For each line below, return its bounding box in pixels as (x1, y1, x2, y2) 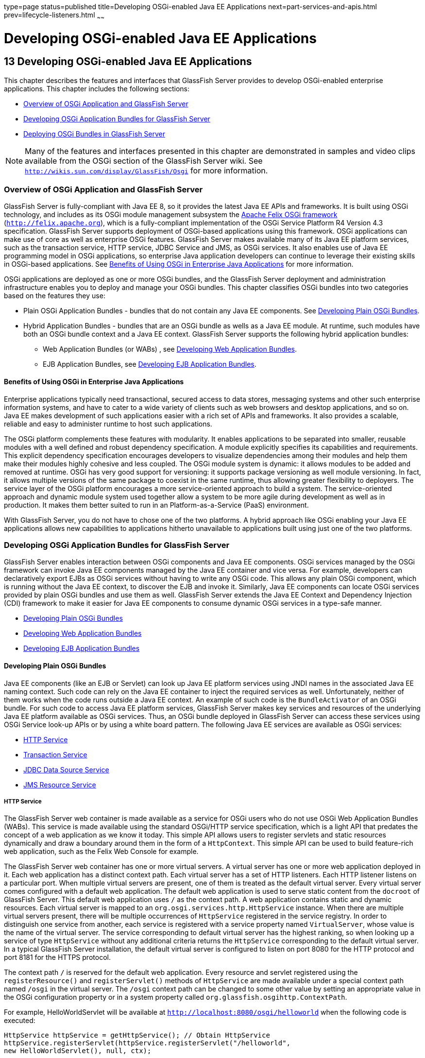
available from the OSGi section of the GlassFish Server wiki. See (25, 155, 263, 166)
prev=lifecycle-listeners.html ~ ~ (4, 11, 104, 21)
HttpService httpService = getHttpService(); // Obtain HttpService (4, 1031, 270, 1040)
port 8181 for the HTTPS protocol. (4, 953, 111, 962)
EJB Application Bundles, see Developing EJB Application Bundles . (43, 360, 256, 369)
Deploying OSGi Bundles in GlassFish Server (23, 129, 166, 138)
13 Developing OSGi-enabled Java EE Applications (4, 55, 252, 68)
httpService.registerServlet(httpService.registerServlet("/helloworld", (4, 1039, 291, 1047)
